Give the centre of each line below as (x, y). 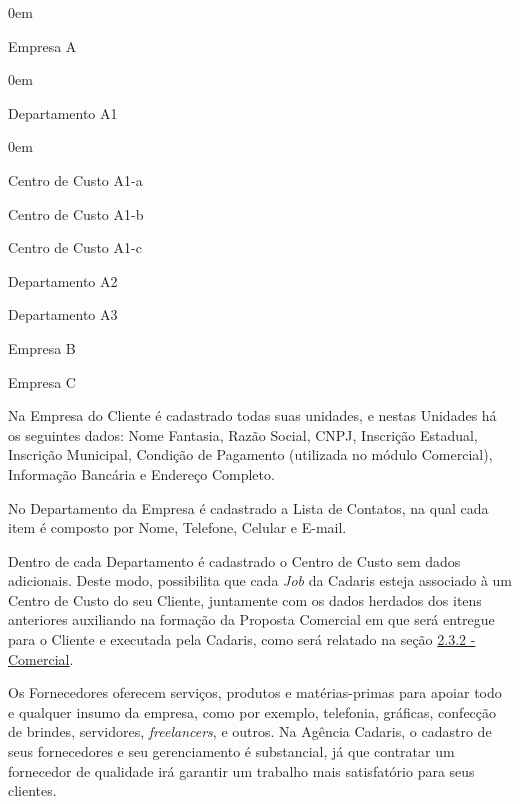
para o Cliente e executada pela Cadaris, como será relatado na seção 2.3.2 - (242, 639)
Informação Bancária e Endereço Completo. (141, 473)
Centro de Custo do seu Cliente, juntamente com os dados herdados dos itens (245, 599)
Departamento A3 (63, 314)
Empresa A (42, 45)
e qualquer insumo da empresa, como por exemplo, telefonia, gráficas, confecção (252, 711)
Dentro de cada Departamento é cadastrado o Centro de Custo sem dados (234, 560)
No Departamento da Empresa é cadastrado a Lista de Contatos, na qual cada (248, 507)
